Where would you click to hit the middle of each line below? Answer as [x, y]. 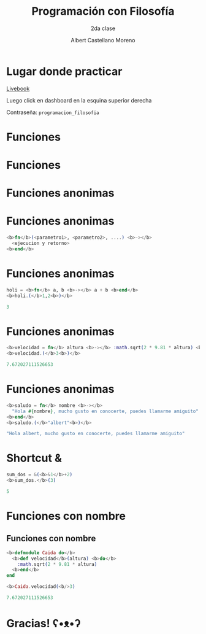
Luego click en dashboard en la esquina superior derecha [79, 100]
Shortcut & [34, 458]
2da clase [103, 28]
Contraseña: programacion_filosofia [53, 112]
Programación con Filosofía [103, 11]
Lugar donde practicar [64, 71]
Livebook [18, 88]
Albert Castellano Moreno [103, 40]
